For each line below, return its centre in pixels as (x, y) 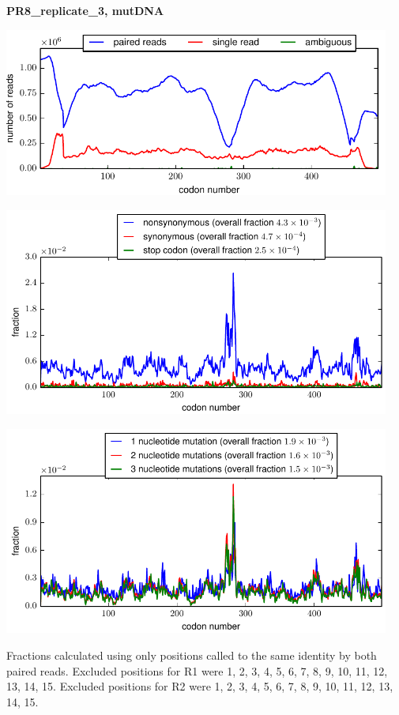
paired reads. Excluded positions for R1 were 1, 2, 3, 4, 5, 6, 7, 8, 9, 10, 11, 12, (197, 670)
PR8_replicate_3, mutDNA (85, 10)
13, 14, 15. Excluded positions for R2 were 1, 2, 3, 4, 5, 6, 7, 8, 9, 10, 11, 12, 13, (200, 686)
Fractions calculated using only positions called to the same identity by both (192, 655)
